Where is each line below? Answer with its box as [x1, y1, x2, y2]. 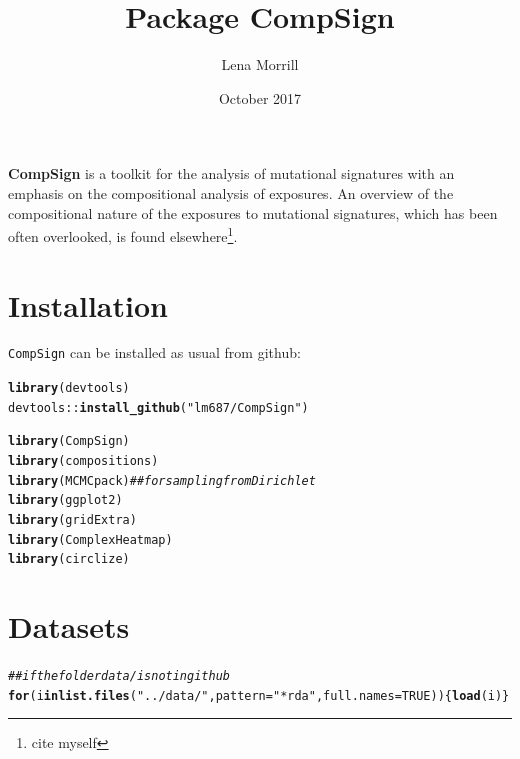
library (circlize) [8, 552, 130, 567]
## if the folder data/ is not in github [8, 669, 230, 684]
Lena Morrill [221, 54, 299, 75]
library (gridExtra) [8, 513, 137, 528]
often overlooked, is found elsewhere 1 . [8, 223, 238, 246]
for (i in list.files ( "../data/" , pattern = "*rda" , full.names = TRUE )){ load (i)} [8, 688, 510, 703]
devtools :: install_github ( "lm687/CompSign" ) [8, 400, 309, 415]
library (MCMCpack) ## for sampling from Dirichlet [8, 473, 316, 488]
